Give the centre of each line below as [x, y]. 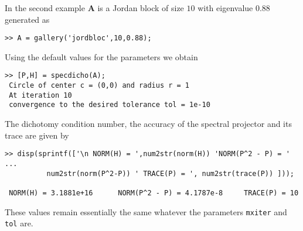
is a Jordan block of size [141, 8]
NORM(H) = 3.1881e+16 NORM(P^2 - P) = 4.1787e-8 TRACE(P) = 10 [154, 193]
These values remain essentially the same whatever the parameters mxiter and [146, 211]
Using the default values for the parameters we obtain [101, 56]
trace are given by [37, 135]
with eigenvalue [225, 8]
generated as [27, 19]
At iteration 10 [40, 95]
